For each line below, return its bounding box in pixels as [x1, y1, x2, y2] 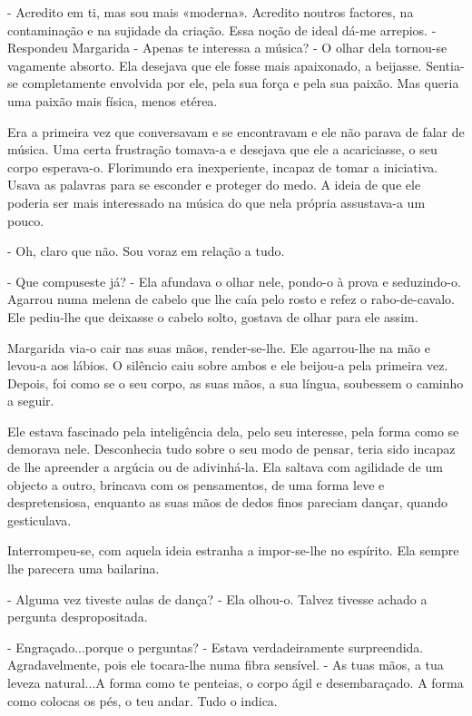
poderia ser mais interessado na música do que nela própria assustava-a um [7, 192, 426, 211]
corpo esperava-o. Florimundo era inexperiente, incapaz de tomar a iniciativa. [7, 157, 438, 176]
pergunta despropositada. [7, 607, 148, 626]
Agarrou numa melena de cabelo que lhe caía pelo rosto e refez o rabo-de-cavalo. [7, 289, 455, 309]
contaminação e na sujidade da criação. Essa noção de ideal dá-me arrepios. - [7, 20, 437, 39]
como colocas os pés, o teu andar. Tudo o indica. [7, 691, 278, 710]
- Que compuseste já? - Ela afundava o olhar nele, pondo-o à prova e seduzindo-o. [7, 271, 461, 290]
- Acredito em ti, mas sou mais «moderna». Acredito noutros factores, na [7, 3, 414, 21]
